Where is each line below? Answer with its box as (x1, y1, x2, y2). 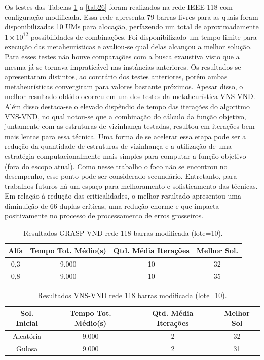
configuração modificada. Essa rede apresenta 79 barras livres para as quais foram (5, 11, 258, 22)
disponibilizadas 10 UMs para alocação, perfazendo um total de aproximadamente (5, 21, 259, 32)
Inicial (16, 317, 38, 328)
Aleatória (12, 331, 42, 341)
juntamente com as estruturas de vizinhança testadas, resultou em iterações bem (5, 121, 255, 132)
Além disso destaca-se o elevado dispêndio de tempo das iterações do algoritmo (5, 101, 250, 111)
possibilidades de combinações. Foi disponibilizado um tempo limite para (30, 31, 257, 42)
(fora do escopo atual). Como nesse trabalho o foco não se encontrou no (5, 160, 228, 171)
